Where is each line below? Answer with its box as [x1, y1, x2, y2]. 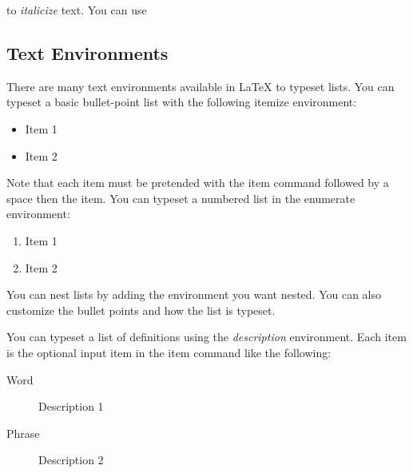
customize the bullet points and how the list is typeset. [6, 301, 276, 318]
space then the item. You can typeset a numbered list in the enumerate [6, 189, 355, 206]
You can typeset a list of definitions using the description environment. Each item [6, 328, 407, 345]
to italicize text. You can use [6, 2, 147, 18]
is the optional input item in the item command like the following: [6, 344, 332, 360]
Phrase [6, 424, 40, 441]
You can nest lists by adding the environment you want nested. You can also [6, 286, 382, 303]
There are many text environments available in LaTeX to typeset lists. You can [6, 78, 395, 94]
